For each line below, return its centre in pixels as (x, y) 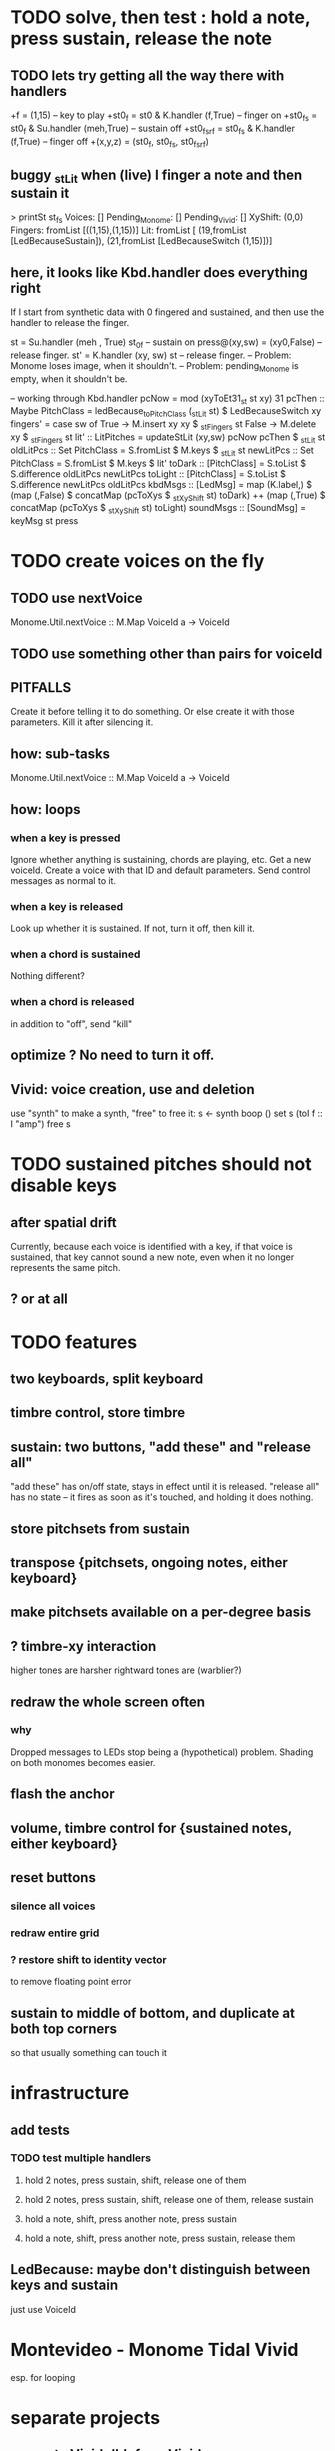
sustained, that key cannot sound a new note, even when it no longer (152, 1257)
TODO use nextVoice (76, 597)
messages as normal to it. (63, 880)
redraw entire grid (55, 1933)
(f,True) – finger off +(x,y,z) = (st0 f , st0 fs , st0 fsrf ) (110, 142)
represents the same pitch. (65, 1267)
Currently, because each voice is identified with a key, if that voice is (151, 1246)
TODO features (74, 1342)
